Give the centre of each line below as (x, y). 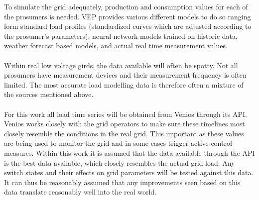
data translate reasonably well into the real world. (80, 192)
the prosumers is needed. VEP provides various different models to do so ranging (128, 16)
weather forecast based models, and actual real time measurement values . (116, 46)
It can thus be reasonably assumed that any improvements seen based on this (122, 182)
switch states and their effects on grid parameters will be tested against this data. (129, 172)
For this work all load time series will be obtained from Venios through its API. (126, 114)
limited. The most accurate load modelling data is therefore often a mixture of (124, 84)
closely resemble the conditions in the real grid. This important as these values (124, 133)
